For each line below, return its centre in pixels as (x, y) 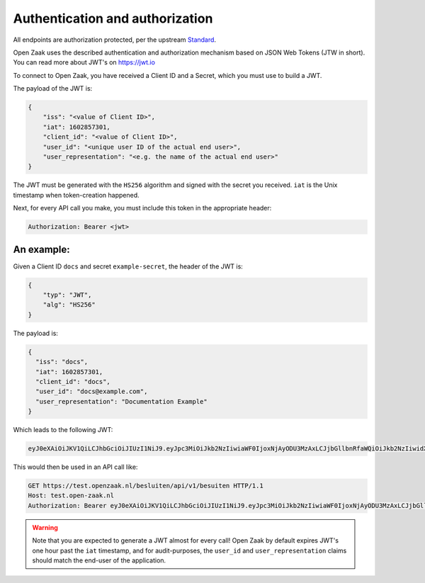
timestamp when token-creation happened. (76, 195)
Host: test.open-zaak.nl (71, 496)
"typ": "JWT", (67, 295)
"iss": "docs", (62, 362)
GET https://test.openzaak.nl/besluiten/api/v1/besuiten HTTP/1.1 (146, 486)
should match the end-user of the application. (99, 560)
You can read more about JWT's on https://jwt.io (84, 62)
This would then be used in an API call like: (75, 467)
